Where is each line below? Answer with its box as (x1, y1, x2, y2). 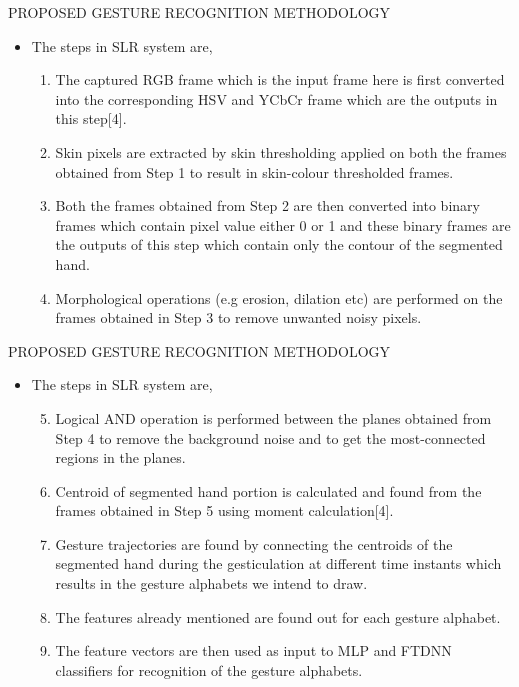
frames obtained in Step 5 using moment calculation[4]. (55, 500, 394, 521)
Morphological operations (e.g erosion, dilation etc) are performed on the (55, 287, 503, 308)
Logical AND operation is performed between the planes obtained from (55, 407, 492, 428)
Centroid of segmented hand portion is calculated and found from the (55, 480, 482, 501)
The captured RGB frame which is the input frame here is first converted (55, 69, 505, 90)
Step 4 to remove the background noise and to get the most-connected (55, 427, 486, 448)
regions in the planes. (55, 447, 186, 468)
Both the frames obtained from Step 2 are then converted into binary (55, 195, 480, 216)
